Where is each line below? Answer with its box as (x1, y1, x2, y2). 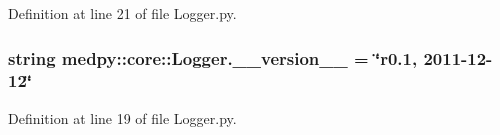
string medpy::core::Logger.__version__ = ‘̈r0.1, (8, 45, 418, 70)
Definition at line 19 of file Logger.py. (8, 107, 237, 128)
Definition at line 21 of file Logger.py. (8, 3, 237, 23)
